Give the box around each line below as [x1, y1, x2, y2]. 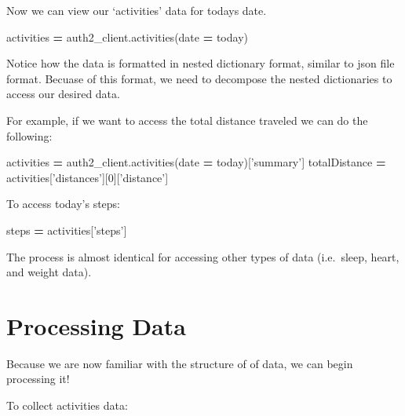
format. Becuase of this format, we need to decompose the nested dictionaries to [6, 70, 392, 86]
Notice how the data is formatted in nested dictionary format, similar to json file [6, 55, 395, 71]
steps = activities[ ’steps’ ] [6, 221, 127, 238]
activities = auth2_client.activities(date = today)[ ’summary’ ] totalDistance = [6, 154, 386, 170]
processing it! [6, 370, 70, 387]
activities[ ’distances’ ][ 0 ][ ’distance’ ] [6, 169, 169, 185]
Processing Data [6, 309, 186, 341]
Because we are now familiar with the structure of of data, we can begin [6, 355, 353, 371]
